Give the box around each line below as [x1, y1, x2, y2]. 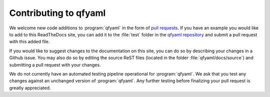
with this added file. [9, 39, 50, 45]
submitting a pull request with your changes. [9, 62, 101, 68]
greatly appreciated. [9, 85, 51, 91]
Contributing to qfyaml [9, 7, 106, 18]
